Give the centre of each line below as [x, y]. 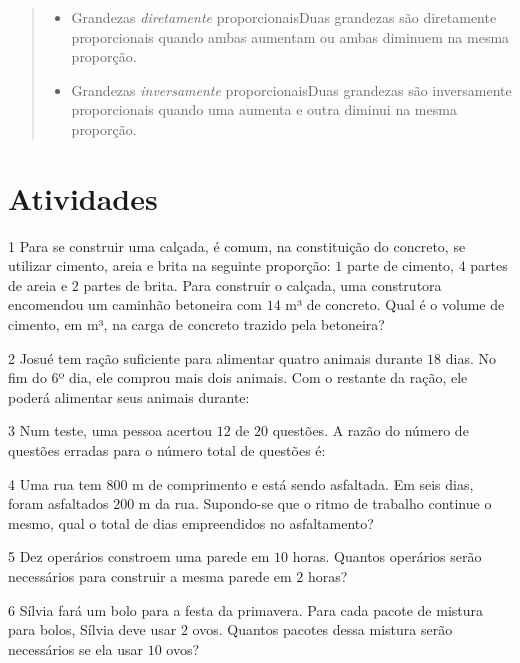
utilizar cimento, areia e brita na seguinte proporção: [169, 265]
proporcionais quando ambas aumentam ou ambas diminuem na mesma [290, 36]
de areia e [38, 284]
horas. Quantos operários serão [387, 556]
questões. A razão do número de [370, 430]
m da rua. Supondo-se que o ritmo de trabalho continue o [315, 503]
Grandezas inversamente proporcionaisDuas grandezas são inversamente [291, 89]
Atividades [83, 197]
